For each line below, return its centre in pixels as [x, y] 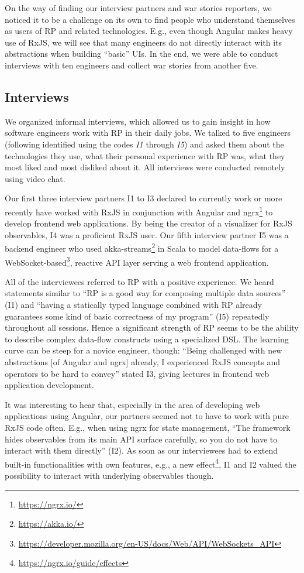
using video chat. [35, 178]
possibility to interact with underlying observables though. [109, 476]
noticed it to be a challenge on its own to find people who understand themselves [150, 19]
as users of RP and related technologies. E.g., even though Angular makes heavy [149, 31]
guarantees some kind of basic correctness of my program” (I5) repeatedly [137, 316]
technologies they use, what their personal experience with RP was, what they [145, 155]
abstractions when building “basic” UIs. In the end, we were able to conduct [141, 54]
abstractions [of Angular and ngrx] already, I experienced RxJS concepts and [143, 362]
